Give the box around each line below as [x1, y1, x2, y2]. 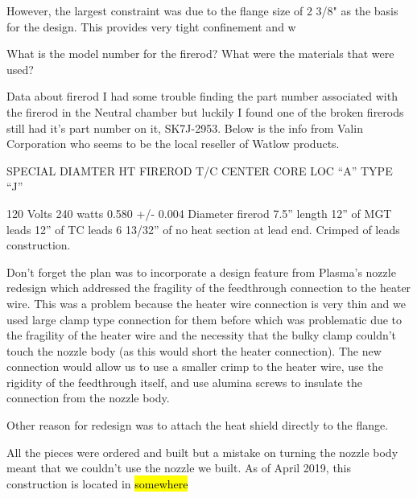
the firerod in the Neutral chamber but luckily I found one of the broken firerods [6, 103, 404, 120]
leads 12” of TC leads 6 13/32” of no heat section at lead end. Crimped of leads [6, 220, 400, 237]
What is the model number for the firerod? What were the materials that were [6, 45, 394, 62]
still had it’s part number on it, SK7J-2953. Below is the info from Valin [6, 119, 363, 136]
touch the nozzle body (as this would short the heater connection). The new [6, 342, 382, 359]
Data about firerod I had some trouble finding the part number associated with [6, 88, 398, 105]
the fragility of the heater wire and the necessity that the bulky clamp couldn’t [6, 327, 397, 344]
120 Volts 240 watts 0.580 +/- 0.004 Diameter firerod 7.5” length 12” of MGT [6, 204, 392, 221]
